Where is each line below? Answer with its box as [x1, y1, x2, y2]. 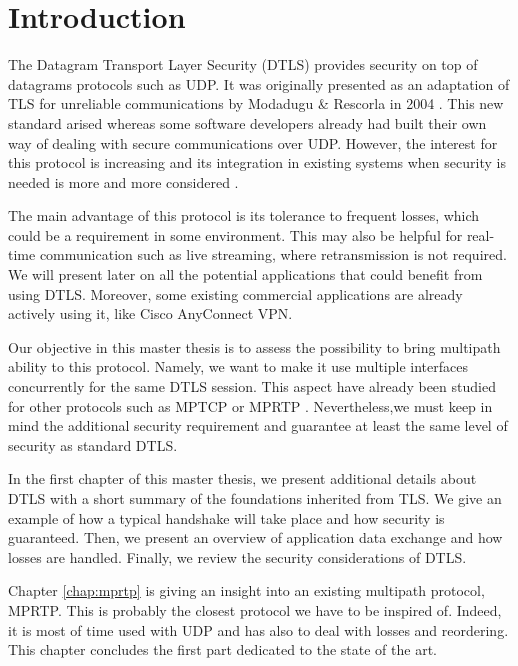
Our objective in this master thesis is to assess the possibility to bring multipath [8, 336, 501, 357]
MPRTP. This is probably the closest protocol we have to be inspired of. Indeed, [8, 599, 502, 620]
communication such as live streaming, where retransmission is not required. [39, 244, 507, 265]
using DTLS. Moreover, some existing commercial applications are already [8, 283, 463, 304]
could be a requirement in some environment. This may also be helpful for [8, 224, 463, 245]
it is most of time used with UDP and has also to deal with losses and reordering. [8, 619, 509, 640]
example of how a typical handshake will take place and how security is [8, 507, 445, 528]
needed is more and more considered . [8, 171, 239, 192]
